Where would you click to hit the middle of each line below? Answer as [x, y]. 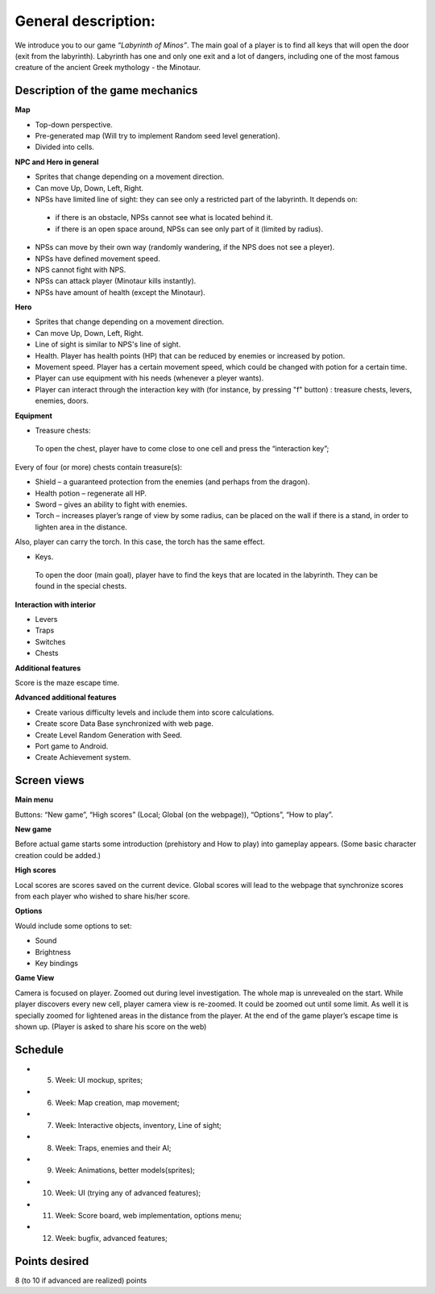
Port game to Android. [72, 746]
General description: [85, 21]
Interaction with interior [55, 604]
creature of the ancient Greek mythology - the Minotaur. [108, 68]
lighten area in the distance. [81, 527]
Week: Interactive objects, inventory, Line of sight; [138, 1125]
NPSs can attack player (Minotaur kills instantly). [116, 281]
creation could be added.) [58, 855]
